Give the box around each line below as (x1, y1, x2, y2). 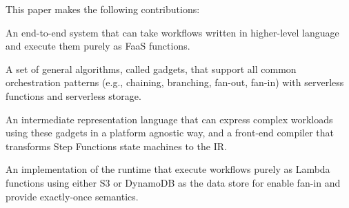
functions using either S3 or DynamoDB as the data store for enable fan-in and (6, 175, 341, 189)
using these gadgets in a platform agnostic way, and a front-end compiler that (6, 125, 335, 140)
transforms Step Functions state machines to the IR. (6, 138, 227, 153)
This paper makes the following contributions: (6, 2, 200, 16)
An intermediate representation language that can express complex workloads (6, 112, 333, 126)
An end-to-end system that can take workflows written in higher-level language (6, 25, 339, 39)
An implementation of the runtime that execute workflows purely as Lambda (6, 162, 330, 176)
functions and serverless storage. (6, 88, 141, 103)
